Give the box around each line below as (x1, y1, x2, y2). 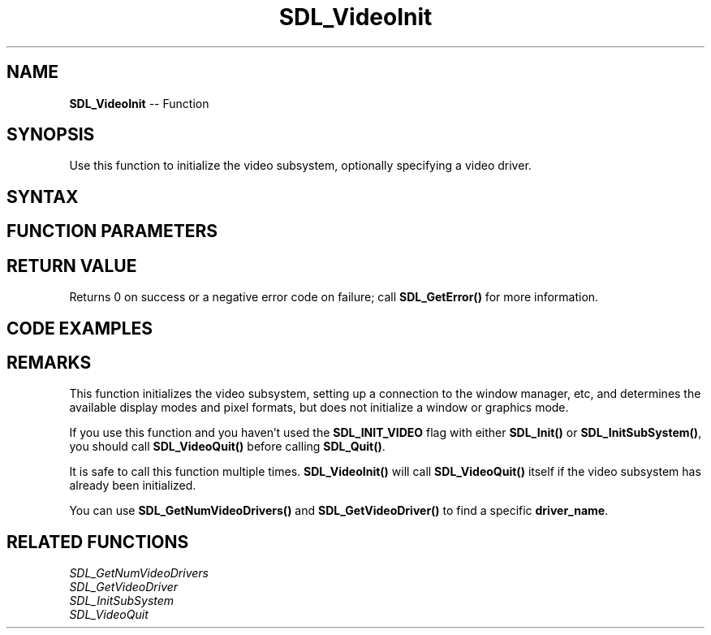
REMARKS (6, 352, 92, 373)
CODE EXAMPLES (6, 317, 153, 339)
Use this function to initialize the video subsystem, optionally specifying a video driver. (69, 158, 532, 173)
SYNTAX (6, 186, 79, 207)
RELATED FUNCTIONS (6, 531, 189, 552)
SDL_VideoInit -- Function (69, 96, 209, 110)
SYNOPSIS (6, 124, 95, 145)
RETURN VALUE (6, 255, 137, 276)
